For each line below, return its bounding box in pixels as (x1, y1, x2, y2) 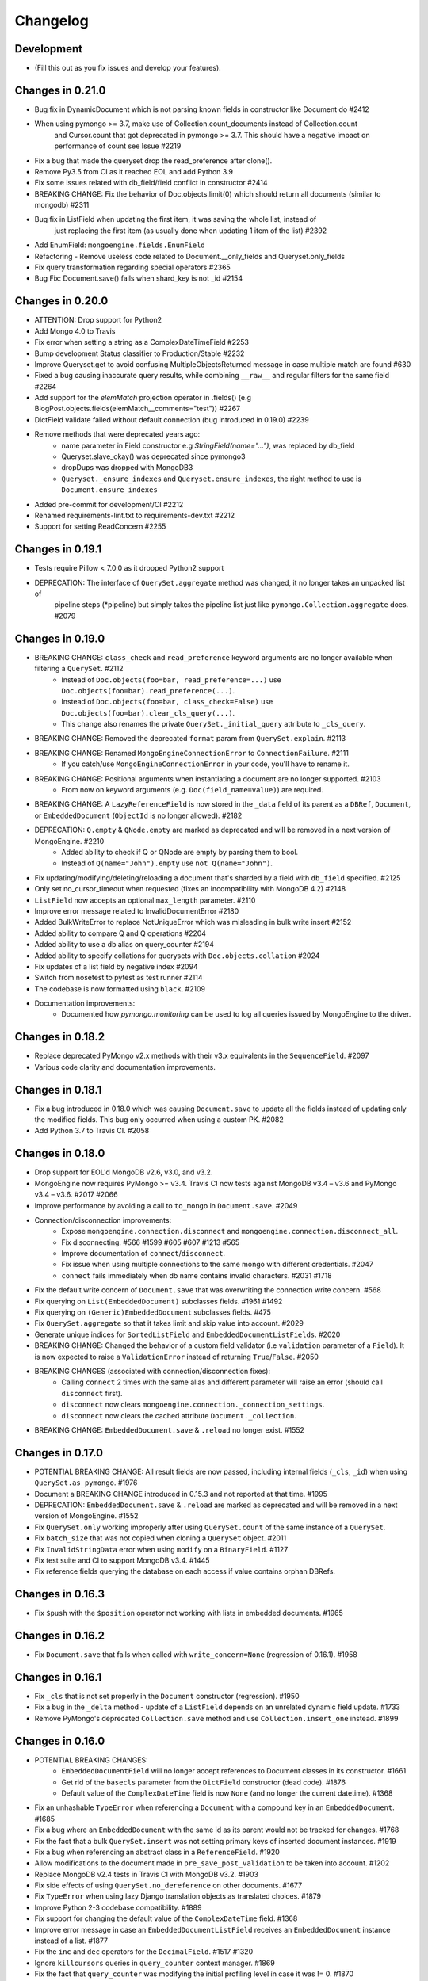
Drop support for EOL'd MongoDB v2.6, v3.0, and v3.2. (34, 1167, 213, 1177)
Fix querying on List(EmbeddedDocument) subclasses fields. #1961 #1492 (34, 1296, 283, 1306)
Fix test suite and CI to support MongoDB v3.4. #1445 (34, 1555, 210, 1565)
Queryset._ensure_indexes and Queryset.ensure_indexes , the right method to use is (61, 474, 362, 483)
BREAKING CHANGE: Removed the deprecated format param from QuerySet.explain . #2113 (34, 734, 346, 743)
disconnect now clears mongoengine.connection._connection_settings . (61, 1399, 325, 1410)
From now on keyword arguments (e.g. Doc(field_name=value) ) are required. (61, 785, 324, 795)
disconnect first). (61, 1388, 123, 1398)
